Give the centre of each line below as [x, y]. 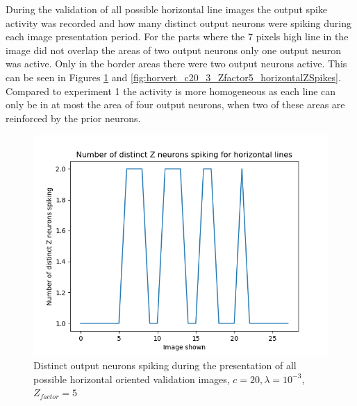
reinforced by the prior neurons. [73, 118]
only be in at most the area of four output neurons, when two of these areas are [175, 104]
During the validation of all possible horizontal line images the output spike [167, 9]
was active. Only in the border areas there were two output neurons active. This [176, 64]
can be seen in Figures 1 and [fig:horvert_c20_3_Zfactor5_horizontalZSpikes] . [173, 77]
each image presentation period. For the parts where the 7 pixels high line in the [177, 36]
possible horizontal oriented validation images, [132, 379]
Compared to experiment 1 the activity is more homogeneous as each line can [171, 91]
